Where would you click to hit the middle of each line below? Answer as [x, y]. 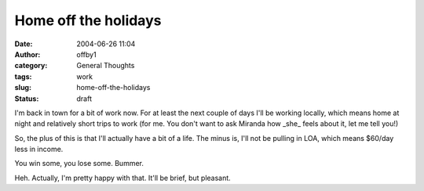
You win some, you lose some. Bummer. [79, 164]
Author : [27, 54]
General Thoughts [106, 66]
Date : [24, 44]
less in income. [39, 150]
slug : [23, 88]
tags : [23, 76]
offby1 [87, 54]
